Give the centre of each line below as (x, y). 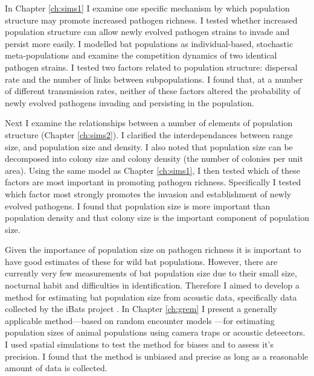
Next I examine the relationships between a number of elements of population (149, 123)
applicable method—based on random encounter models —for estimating (140, 320)
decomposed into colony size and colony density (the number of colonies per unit (154, 158)
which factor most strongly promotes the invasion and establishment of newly (148, 193)
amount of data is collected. (56, 368)
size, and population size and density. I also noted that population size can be (149, 146)
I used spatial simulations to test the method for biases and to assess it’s (139, 344)
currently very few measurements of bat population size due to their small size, (151, 273)
